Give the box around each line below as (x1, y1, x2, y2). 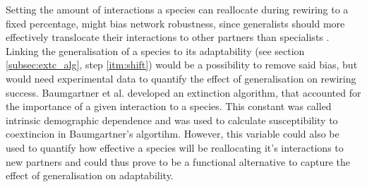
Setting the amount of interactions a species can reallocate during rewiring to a (6, 2, 349, 16)
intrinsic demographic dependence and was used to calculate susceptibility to (6, 112, 338, 127)
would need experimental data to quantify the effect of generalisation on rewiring (6, 71, 356, 85)
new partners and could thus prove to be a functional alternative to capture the (6, 154, 351, 169)
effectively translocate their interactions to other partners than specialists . (6, 30, 330, 44)
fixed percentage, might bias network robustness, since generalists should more (6, 16, 345, 30)
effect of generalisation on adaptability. (6, 168, 174, 183)
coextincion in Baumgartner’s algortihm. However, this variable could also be (6, 126, 339, 141)
